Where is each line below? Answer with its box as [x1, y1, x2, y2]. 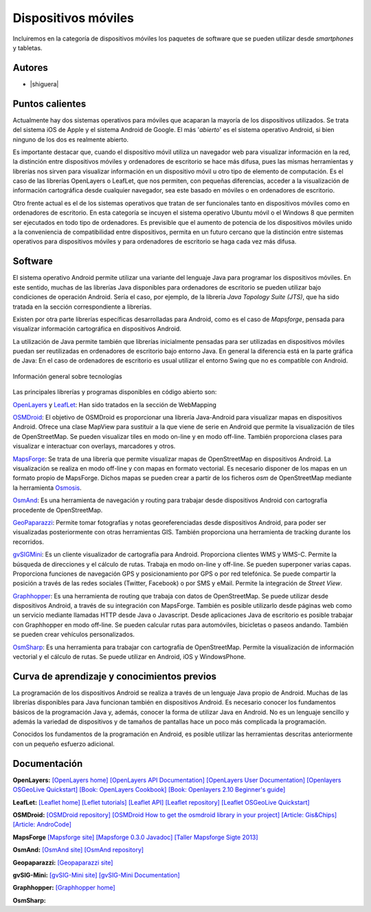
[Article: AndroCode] [12, 821, 71, 829]
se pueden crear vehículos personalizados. [12, 630, 135, 639]
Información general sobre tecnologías [12, 372, 123, 380]
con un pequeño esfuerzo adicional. [12, 739, 115, 748]
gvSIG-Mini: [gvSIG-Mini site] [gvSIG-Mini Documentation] [12, 871, 180, 879]
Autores [12, 62, 48, 74]
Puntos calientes [12, 98, 87, 109]
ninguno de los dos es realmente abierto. [12, 135, 129, 144]
